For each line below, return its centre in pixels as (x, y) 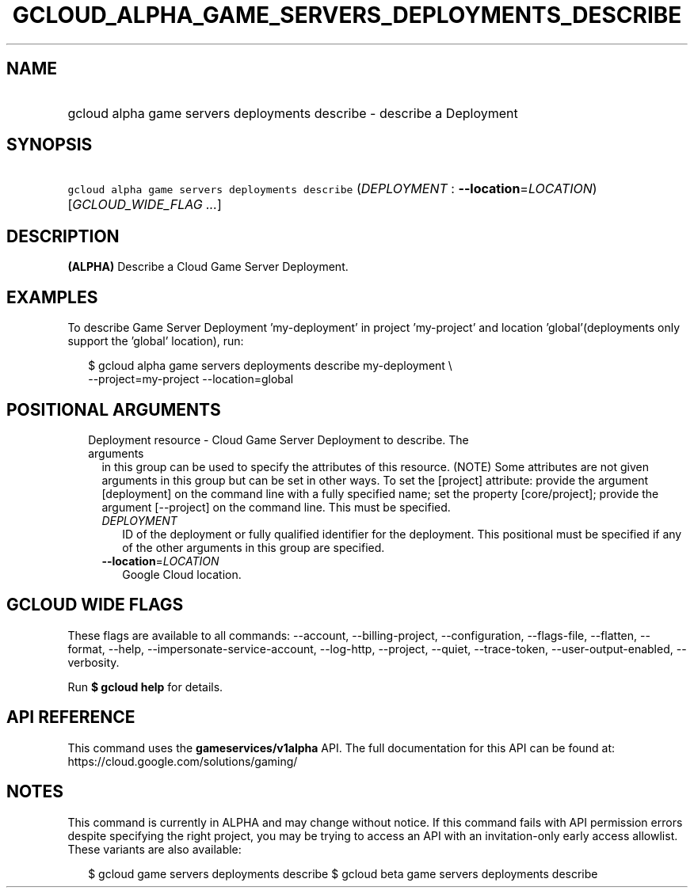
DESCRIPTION (63, 236)
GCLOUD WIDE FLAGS (95, 605)
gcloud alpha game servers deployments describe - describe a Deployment (293, 113)
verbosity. (93, 662)
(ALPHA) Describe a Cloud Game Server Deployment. (208, 267)
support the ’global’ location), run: (156, 341)
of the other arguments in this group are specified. (254, 547)
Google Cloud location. (182, 574)
